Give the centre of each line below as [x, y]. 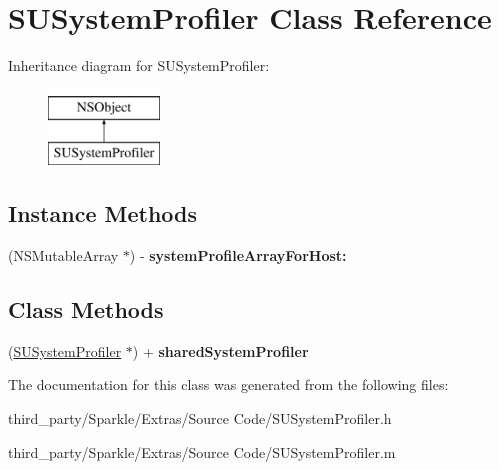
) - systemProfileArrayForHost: [238, 255]
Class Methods [86, 309]
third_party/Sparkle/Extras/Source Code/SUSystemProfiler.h [200, 418]
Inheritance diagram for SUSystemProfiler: [139, 65]
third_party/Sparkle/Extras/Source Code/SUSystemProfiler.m [202, 451]
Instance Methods [102, 213]
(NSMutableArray [63, 255]
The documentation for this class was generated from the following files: [228, 384]
